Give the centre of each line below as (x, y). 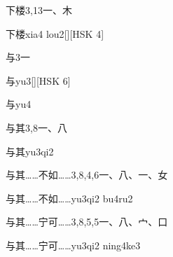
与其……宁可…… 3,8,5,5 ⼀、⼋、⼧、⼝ (87, 222)
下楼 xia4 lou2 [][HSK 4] (55, 33)
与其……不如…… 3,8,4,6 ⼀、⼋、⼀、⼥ (87, 175)
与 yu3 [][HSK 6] (38, 80)
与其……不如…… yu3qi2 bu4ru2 (69, 198)
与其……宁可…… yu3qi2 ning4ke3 (73, 245)
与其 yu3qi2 (30, 151)
